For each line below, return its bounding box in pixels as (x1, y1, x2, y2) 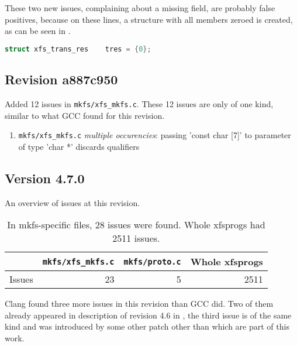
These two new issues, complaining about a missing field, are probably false (5, 2, 275, 13)
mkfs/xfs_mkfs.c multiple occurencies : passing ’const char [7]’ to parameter (18, 129, 291, 141)
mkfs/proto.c (123, 256, 181, 266)
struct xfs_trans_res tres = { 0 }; (5, 44, 151, 53)
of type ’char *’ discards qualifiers (18, 140, 140, 152)
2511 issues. (112, 231, 160, 245)
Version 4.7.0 (5, 169, 85, 187)
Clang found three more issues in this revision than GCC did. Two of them (5, 297, 274, 310)
